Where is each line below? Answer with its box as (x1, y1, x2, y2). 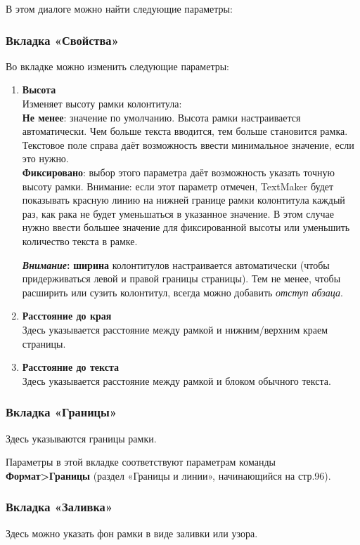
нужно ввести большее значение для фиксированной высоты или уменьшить (22, 220, 350, 235)
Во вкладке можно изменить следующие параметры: (6, 58, 229, 73)
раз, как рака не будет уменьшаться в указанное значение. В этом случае (22, 206, 334, 221)
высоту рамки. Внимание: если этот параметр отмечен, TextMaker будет (22, 178, 334, 193)
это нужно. (22, 151, 69, 166)
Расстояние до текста (22, 360, 119, 374)
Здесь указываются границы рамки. (6, 431, 157, 445)
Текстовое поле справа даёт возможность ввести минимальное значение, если (22, 137, 354, 152)
